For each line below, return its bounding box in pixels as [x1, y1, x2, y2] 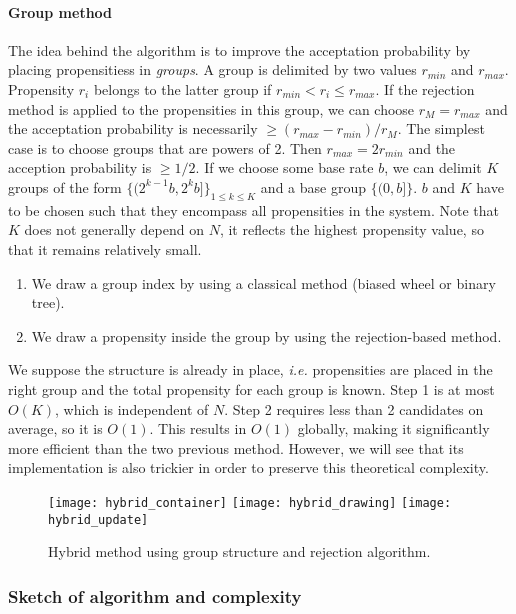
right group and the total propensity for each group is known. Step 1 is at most [8, 378, 495, 399]
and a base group [260, 176, 366, 197]
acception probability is [8, 157, 152, 178]
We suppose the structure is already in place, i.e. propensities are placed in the [8, 359, 493, 380]
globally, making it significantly [297, 418, 490, 439]
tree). [31, 292, 65, 313]
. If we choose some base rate [195, 157, 374, 178]
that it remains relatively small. [8, 238, 202, 259]
